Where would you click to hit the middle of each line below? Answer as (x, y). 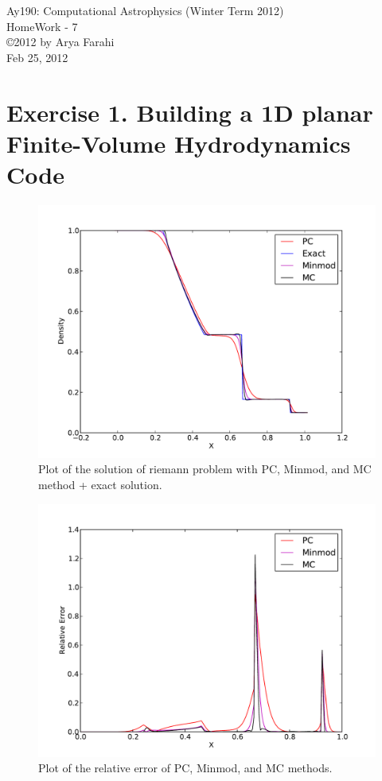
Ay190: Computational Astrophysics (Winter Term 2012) (145, 10)
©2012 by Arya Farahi (60, 42)
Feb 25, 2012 (37, 57)
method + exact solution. (100, 485)
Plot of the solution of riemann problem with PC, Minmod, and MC (205, 469)
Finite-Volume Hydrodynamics (179, 143)
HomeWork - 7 (42, 26)
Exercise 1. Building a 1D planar (190, 112)
